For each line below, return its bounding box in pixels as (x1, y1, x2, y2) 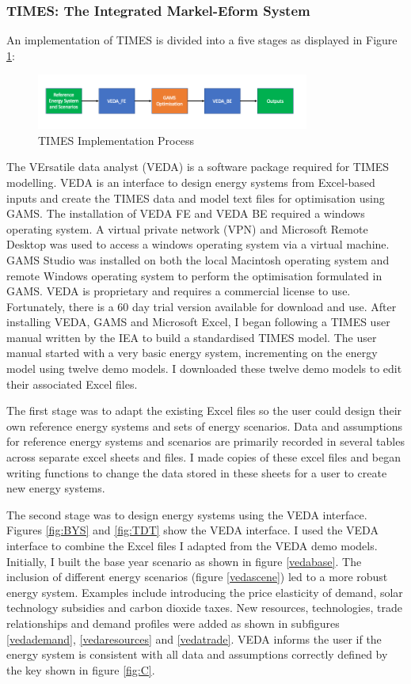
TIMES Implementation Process (38, 131, 194, 148)
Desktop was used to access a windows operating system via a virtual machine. (6, 236, 390, 253)
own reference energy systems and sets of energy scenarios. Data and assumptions (6, 417, 403, 434)
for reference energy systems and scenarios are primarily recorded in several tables (6, 433, 405, 450)
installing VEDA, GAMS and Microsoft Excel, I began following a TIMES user (6, 313, 390, 330)
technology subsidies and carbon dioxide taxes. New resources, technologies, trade (6, 599, 403, 616)
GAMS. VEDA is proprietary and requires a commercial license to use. (6, 283, 351, 299)
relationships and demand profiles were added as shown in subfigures (6, 614, 340, 631)
